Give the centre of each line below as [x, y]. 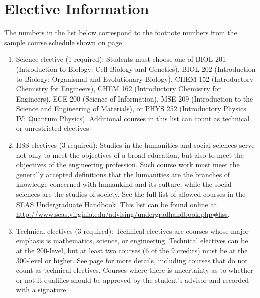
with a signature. [42, 290]
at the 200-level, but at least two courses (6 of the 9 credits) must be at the [132, 250]
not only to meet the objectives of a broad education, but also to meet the [130, 155]
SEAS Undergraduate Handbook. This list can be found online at [116, 204]
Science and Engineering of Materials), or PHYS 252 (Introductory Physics [131, 108]
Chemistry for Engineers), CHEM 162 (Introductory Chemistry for [118, 89]
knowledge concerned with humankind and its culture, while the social [124, 184]
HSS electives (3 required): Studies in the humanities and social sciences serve [135, 145]
